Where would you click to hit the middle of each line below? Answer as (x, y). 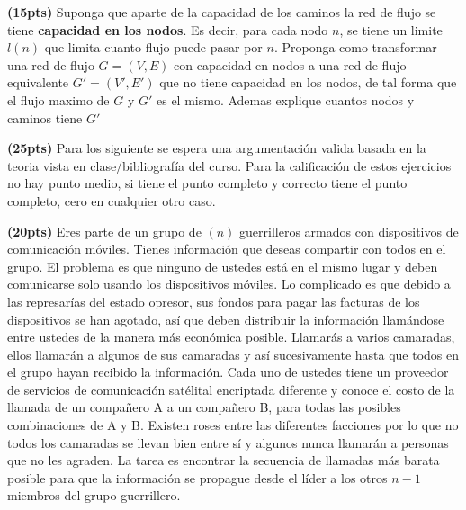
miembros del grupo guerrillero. (94, 495)
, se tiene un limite (391, 29)
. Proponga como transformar (355, 47)
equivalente (38, 82)
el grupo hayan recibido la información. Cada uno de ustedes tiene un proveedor (228, 372)
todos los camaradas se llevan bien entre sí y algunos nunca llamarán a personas (228, 442)
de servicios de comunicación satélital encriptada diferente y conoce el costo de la (231, 389)
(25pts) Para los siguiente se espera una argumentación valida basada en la (217, 148)
